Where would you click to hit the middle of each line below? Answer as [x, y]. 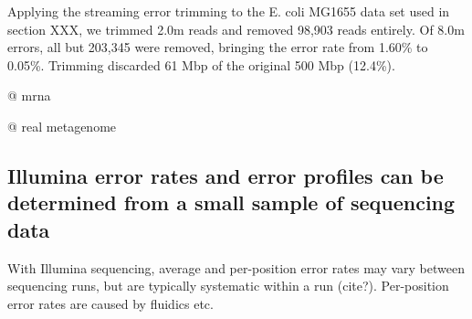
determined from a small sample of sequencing [231, 202]
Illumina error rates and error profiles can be [226, 175]
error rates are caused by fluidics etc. [110, 303]
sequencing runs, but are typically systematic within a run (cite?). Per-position [228, 286]
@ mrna [29, 96]
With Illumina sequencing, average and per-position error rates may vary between [236, 267]
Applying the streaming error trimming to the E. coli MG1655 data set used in [229, 11]
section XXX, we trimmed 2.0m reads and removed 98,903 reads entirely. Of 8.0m [236, 29]
